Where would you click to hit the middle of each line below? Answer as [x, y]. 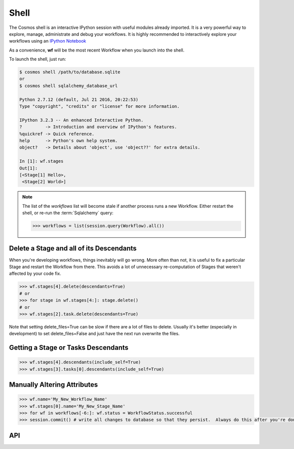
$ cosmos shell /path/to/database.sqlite [70, 72]
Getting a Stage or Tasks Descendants [69, 348]
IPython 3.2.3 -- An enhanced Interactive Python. [82, 120]
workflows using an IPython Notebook [48, 41]
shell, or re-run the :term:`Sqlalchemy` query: [68, 213]
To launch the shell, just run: [37, 59]
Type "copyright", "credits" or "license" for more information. [99, 106]
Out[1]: [28, 168]
